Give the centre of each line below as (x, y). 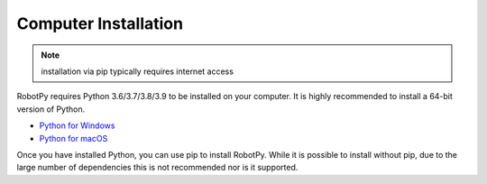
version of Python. (51, 109)
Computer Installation (100, 23)
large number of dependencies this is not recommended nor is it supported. (157, 168)
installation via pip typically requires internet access (138, 71)
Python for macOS (74, 138)
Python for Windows (77, 125)
